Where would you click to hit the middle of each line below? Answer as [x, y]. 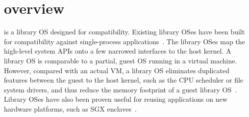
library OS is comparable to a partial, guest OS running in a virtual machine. [121, 60]
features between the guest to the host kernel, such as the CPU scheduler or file [124, 80]
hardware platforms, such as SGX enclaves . [70, 108]
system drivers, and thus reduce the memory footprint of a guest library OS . [121, 89]
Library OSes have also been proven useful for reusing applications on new [116, 99]
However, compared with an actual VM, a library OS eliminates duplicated [117, 70]
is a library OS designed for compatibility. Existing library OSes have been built [124, 32]
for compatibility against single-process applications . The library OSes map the [124, 41]
